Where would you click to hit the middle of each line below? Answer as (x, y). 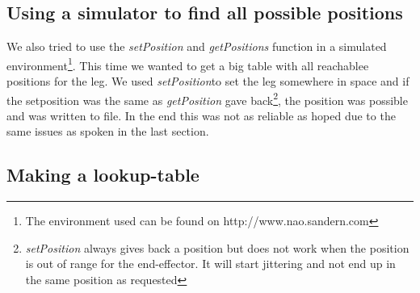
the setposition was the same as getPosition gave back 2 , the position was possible (207, 98)
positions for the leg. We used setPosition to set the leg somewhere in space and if (208, 81)
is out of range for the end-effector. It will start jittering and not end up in (210, 264)
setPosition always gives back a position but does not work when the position (217, 247)
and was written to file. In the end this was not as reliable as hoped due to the (201, 115)
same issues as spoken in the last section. (108, 131)
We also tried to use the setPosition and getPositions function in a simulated (197, 46)
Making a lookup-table (103, 175)
